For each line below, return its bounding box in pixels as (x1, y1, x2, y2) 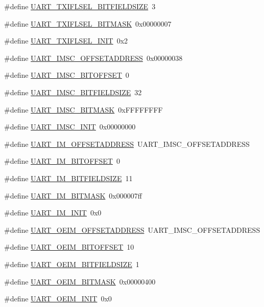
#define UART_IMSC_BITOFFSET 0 (4, 70, 129, 80)
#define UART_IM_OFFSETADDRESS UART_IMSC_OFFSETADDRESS (4, 138, 250, 149)
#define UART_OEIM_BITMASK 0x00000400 (4, 276, 156, 287)
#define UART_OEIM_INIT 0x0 (4, 293, 112, 304)
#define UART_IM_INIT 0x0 (4, 207, 102, 218)
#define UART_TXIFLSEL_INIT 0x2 (4, 35, 128, 46)
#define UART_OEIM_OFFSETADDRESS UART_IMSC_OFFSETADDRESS (4, 224, 260, 235)
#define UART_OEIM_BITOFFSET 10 (4, 242, 134, 252)
